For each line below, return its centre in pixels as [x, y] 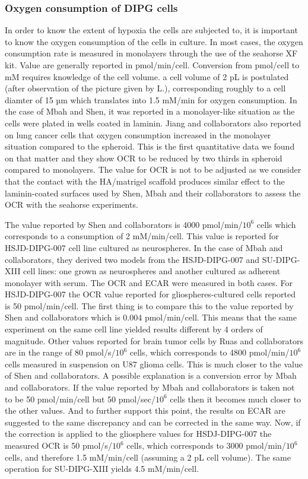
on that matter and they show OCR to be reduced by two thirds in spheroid [144, 158]
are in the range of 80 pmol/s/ [60, 352]
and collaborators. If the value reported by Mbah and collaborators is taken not [150, 387]
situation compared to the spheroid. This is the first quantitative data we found [150, 146]
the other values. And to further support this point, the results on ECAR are [145, 410]
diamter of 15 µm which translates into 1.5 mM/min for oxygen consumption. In [151, 99]
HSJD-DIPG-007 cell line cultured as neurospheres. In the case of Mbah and [144, 247]
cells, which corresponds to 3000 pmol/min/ [206, 445]
